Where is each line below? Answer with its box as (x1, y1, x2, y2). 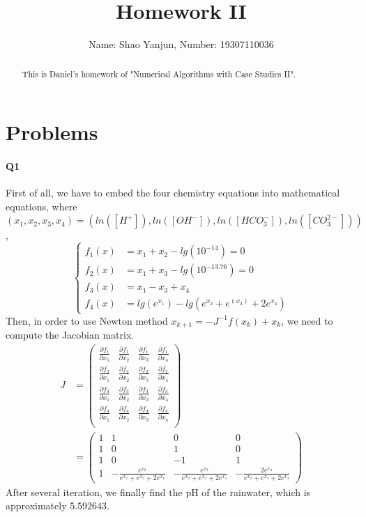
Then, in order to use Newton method (6, 313, 168, 327)
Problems (6, 118, 98, 146)
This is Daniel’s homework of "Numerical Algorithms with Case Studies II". (22, 68, 296, 79)
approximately (6, 498, 67, 513)
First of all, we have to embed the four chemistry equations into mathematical (6, 185, 340, 200)
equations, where (6, 199, 77, 213)
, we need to (281, 313, 333, 327)
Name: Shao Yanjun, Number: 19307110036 (89, 37, 274, 52)
